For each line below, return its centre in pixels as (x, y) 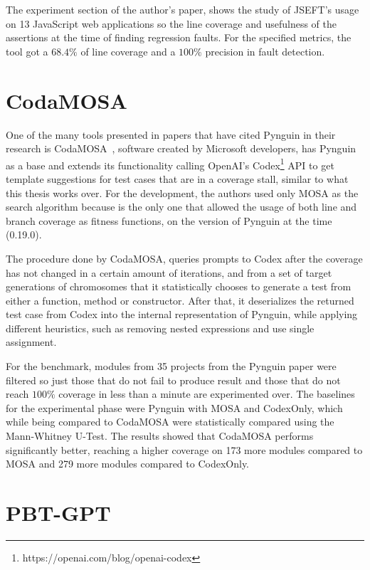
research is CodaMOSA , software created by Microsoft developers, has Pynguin (181, 148)
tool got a (27, 51)
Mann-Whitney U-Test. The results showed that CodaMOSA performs (160, 436)
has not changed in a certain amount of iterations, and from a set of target (169, 272)
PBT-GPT (58, 512)
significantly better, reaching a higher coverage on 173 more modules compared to (184, 449)
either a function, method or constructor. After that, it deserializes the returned (180, 300)
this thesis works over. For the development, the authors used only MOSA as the (182, 192)
